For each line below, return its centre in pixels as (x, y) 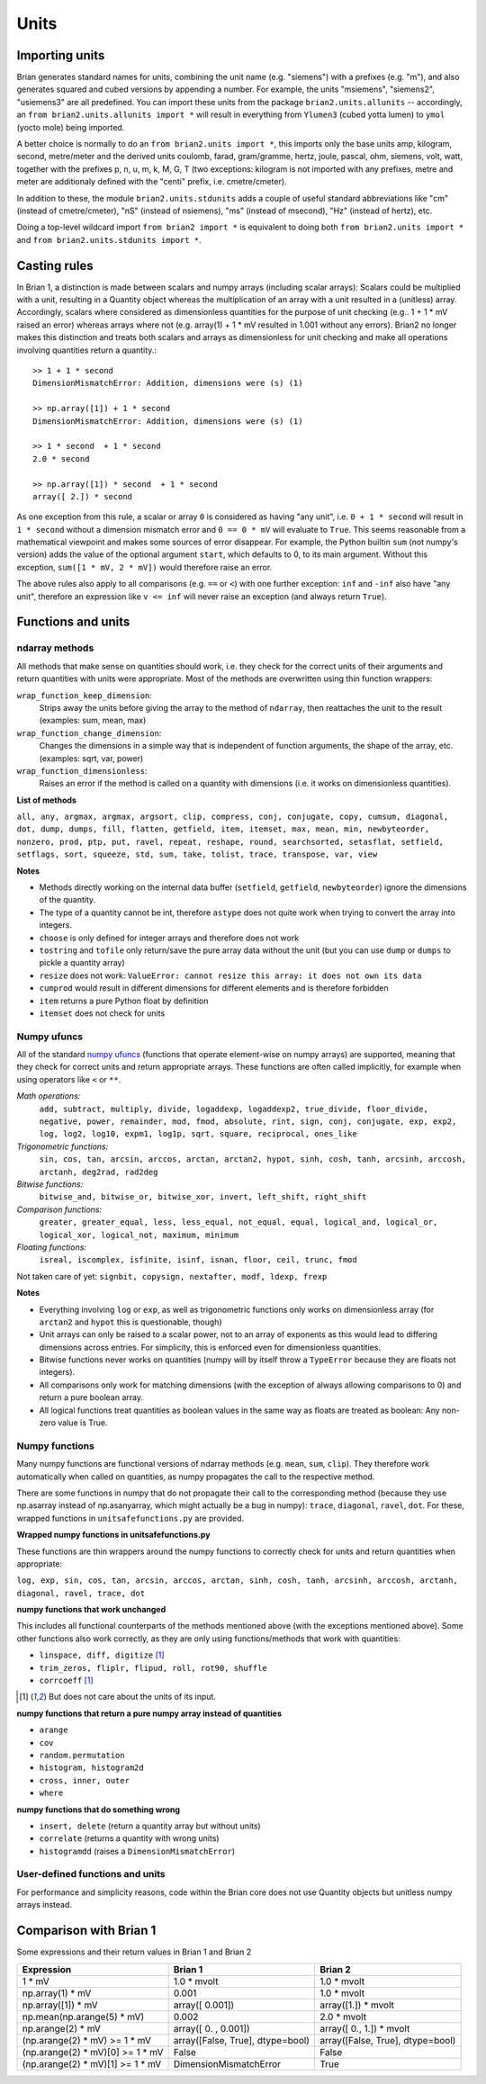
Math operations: (49, 1096)
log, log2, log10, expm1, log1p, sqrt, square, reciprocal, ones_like (198, 1134)
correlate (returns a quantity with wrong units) (129, 1838)
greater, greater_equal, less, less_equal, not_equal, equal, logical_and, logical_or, (238, 1222)
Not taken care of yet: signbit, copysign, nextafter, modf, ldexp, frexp (172, 1276)
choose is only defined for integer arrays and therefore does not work (169, 938)
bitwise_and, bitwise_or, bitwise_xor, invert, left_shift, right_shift (203, 1197)
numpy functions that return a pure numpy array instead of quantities (149, 1713)
